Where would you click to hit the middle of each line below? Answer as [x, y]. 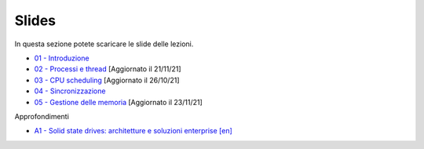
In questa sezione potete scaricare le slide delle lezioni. [104, 44]
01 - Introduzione [62, 58]
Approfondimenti [42, 116]
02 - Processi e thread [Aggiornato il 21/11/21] [108, 69]
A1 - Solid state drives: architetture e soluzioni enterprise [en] [133, 131]
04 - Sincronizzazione [70, 91]
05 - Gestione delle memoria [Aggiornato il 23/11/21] [119, 102]
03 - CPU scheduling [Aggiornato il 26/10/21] [107, 80]
